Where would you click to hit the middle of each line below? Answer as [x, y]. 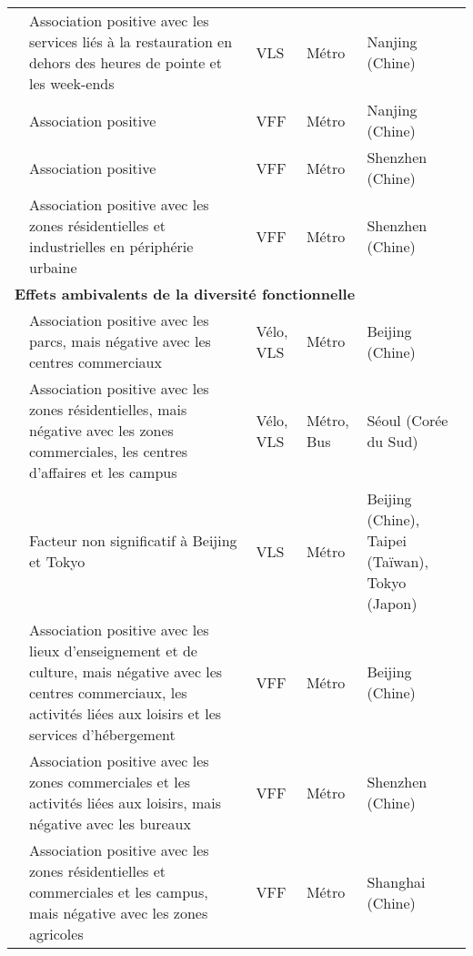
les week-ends [72, 83]
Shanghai [396, 881]
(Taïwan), [398, 561]
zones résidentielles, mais [108, 409]
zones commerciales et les [110, 782]
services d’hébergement [102, 734]
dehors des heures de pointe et [126, 62]
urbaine [53, 267]
